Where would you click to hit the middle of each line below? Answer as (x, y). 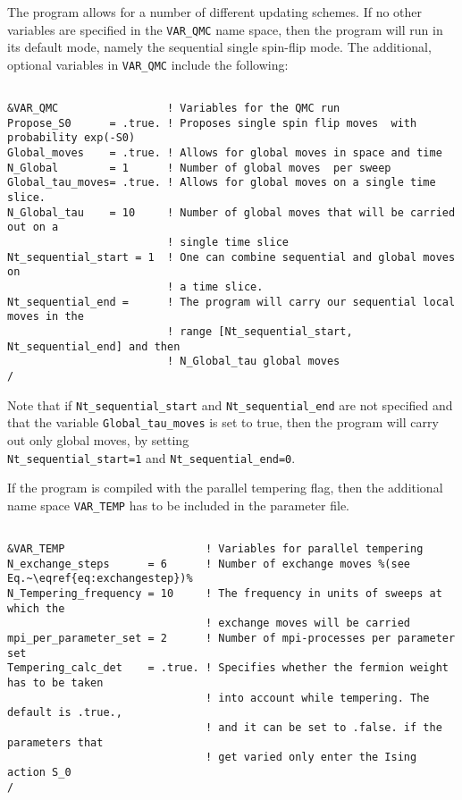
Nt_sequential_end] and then (94, 346)
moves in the (46, 317)
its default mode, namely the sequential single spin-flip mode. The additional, (219, 47)
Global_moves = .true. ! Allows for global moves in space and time (225, 153)
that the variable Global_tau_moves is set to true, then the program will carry (223, 422)
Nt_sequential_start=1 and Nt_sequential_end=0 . (151, 457)
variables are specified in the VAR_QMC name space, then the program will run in (225, 29)
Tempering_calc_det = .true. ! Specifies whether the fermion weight (228, 668)
